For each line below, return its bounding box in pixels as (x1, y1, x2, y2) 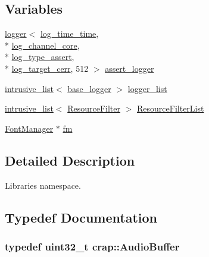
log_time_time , (40, 27, 99, 40)
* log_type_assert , (5, 50, 74, 63)
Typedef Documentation (5, 208, 157, 226)
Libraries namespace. (5, 179, 81, 191)
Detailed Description (5, 151, 135, 169)
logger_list (127, 82, 167, 94)
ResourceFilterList (137, 102, 204, 115)
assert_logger (105, 62, 154, 74)
